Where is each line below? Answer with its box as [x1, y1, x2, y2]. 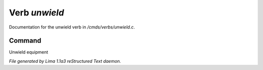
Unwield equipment [9, 49, 48, 55]
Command [9, 37, 41, 45]
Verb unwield [9, 7, 64, 18]
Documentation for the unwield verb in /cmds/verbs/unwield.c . [9, 24, 135, 30]
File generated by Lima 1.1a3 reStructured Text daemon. [9, 58, 121, 64]
